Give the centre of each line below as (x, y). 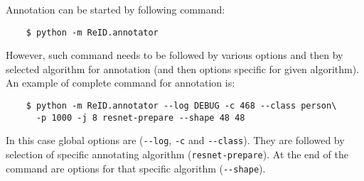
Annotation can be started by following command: (116, 9)
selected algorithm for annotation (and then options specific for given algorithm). (183, 68)
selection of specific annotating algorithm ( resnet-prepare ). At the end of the (177, 154)
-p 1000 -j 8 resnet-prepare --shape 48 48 (140, 117)
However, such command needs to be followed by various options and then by (175, 55)
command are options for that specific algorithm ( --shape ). (136, 168)
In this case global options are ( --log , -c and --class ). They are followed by (175, 140)
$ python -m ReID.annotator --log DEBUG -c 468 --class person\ (181, 106)
